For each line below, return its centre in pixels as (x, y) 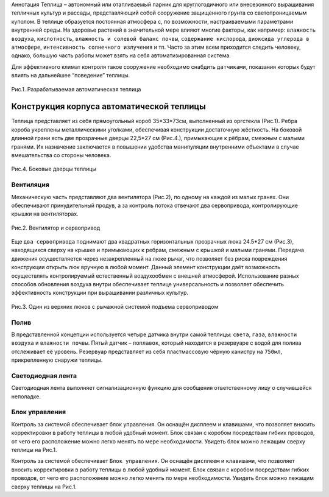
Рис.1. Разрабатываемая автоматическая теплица (76, 89)
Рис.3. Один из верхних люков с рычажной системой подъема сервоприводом (115, 306)
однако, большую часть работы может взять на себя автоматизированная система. (121, 55)
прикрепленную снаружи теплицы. (57, 360)
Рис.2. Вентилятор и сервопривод (56, 228)
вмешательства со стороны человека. (61, 155)
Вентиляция (30, 185)
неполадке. (26, 397)
